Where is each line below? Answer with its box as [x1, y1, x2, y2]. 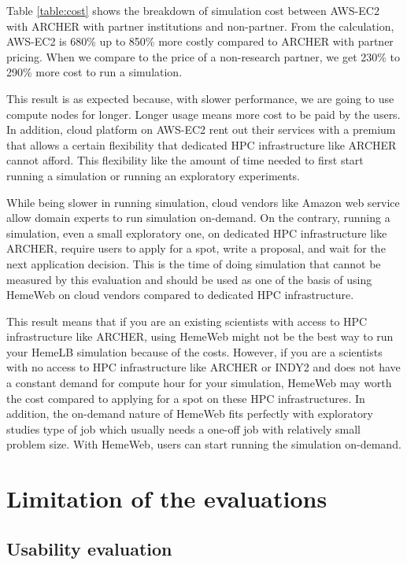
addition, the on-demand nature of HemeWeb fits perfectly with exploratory [6, 405, 373, 422]
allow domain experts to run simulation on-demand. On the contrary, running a [6, 209, 390, 226]
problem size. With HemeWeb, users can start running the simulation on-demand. [6, 436, 401, 452]
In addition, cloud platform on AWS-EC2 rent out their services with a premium [6, 121, 396, 138]
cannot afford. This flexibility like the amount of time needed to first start [6, 152, 364, 168]
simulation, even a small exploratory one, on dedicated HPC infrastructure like [6, 224, 387, 241]
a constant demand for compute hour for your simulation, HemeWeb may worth [6, 375, 392, 391]
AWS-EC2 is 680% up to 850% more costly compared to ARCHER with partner [6, 33, 394, 50]
